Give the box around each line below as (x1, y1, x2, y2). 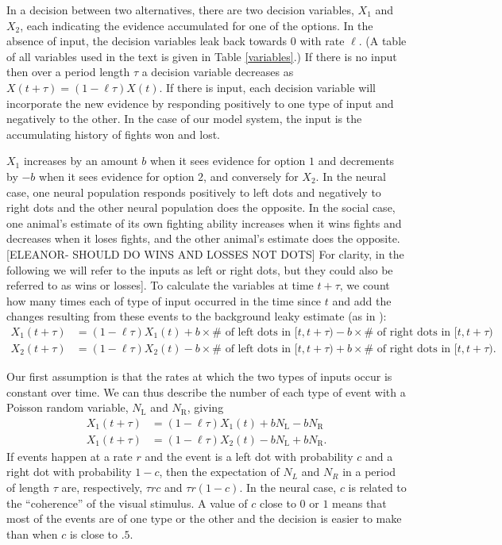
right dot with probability (6, 463, 132, 480)
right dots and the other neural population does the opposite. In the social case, (6, 199, 396, 216)
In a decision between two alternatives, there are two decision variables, (6, 2, 354, 17)
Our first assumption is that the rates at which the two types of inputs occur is (6, 367, 392, 384)
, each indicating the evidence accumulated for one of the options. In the (20, 17, 373, 33)
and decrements (318, 152, 395, 169)
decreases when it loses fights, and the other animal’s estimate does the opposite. (6, 230, 400, 247)
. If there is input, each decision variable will (159, 79, 376, 95)
